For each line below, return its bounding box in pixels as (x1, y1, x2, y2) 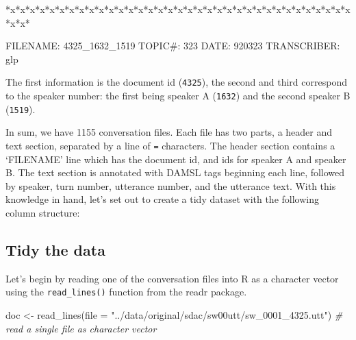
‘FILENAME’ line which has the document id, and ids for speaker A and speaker (5, 151, 346, 166)
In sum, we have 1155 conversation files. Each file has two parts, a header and (5, 125, 333, 139)
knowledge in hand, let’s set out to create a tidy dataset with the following (5, 192, 319, 206)
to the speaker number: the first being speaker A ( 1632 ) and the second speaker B (5, 88, 351, 103)
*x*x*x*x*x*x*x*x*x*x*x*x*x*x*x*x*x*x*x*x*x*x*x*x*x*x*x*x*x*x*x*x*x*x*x (5, 2, 351, 16)
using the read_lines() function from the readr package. (5, 284, 247, 299)
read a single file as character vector (5, 321, 157, 335)
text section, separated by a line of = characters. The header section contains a (5, 138, 335, 152)
